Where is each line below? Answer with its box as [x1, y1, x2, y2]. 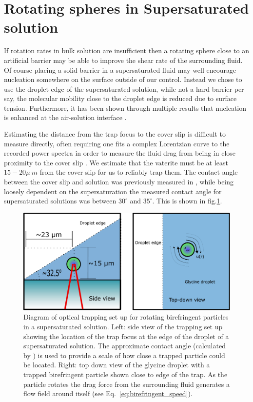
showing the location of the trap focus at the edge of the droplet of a [23, 331, 229, 341]
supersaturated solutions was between [4, 196, 117, 206]
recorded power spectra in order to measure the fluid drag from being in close [4, 148, 236, 158]
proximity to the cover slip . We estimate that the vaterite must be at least [4, 157, 229, 167]
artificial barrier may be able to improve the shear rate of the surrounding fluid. [4, 55, 243, 65]
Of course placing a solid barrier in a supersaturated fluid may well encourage [4, 64, 236, 75]
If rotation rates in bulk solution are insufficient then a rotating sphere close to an [4, 45, 250, 56]
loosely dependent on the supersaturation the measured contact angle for [4, 186, 222, 196]
